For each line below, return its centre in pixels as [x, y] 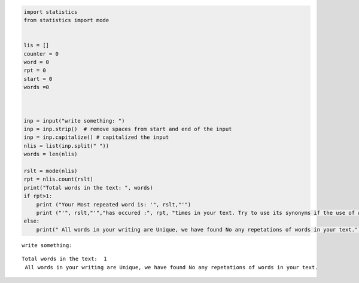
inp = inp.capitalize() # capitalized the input [96, 137]
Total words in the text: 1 [64, 259]
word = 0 [36, 62]
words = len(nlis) [51, 154]
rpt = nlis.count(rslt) [59, 179]
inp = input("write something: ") [74, 121]
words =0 [36, 87]
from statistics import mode [66, 20]
